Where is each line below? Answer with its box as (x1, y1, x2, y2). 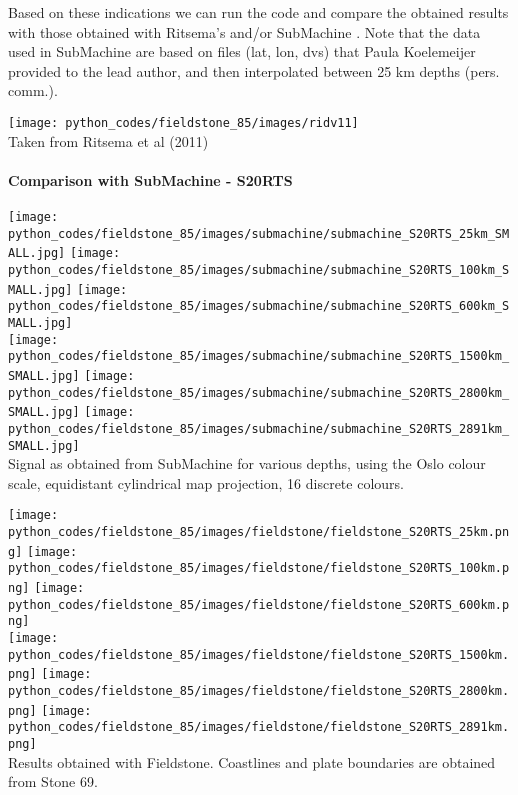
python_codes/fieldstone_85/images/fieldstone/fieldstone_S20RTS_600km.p (8, 597, 510, 612)
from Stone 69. (8, 771, 98, 792)
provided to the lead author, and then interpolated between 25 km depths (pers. (8, 60, 500, 81)
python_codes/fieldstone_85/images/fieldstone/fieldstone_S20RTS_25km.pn (8, 525, 510, 540)
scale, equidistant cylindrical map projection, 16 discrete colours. (8, 472, 404, 493)
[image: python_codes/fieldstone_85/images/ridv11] (8, 115, 359, 130)
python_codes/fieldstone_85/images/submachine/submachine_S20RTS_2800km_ (8, 385, 510, 400)
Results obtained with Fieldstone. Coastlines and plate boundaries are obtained (8, 751, 496, 772)
